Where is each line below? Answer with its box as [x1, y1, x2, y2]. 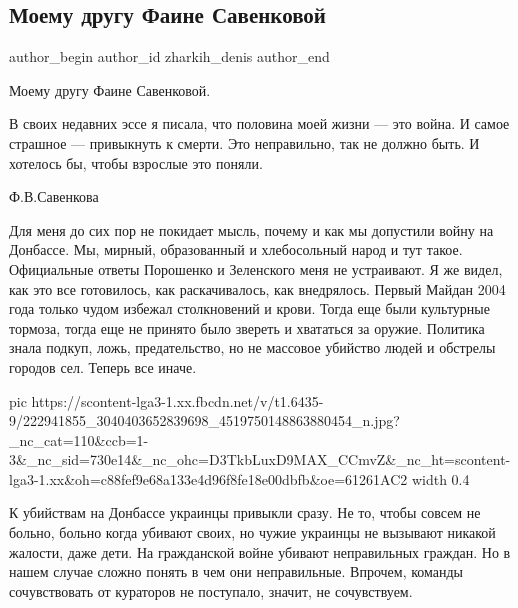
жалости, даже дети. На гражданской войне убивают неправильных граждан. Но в [9, 541, 511, 562]
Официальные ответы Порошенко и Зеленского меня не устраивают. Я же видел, [9, 258, 503, 279]
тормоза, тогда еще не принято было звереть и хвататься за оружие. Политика [9, 317, 485, 338]
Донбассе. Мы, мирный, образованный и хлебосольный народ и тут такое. [9, 239, 463, 260]
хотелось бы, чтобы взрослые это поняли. [9, 152, 263, 173]
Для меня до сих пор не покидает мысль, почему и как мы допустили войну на [9, 219, 494, 240]
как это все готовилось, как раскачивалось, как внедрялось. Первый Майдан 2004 [9, 278, 506, 299]
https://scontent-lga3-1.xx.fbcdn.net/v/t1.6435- [31, 390, 324, 411]
